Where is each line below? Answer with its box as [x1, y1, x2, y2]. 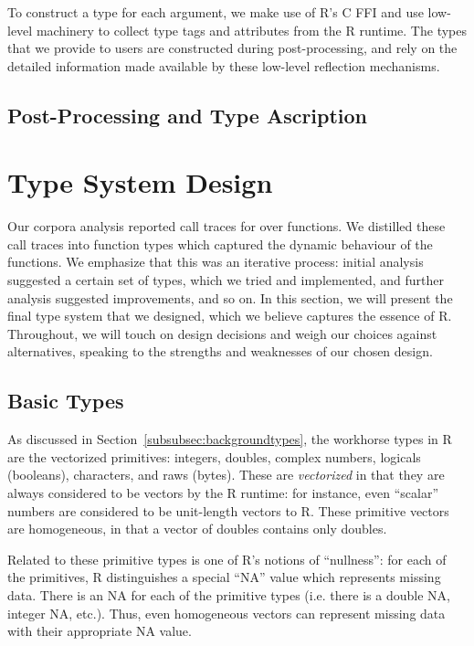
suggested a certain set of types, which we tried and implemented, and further [7, 270, 445, 290]
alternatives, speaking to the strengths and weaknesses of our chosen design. [7, 342, 433, 361]
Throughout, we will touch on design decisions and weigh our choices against [7, 323, 437, 343]
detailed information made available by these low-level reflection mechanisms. [7, 56, 440, 75]
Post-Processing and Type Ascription [7, 101, 368, 129]
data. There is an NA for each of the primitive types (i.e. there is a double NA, [7, 585, 450, 604]
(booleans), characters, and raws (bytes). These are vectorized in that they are [7, 465, 445, 484]
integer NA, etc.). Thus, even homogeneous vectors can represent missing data [7, 603, 446, 622]
